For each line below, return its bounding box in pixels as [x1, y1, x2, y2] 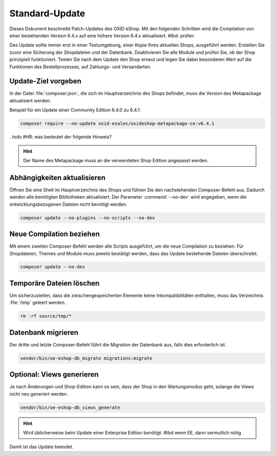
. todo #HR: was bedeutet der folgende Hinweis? [9, 134, 112, 140]
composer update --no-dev [20, 264, 85, 270]
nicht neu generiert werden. [9, 390, 68, 397]
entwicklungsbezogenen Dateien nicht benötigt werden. [9, 201, 128, 207]
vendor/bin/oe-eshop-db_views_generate [20, 404, 120, 410]
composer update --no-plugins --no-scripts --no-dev [20, 215, 155, 221]
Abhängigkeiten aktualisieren [9, 173, 106, 182]
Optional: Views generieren [9, 370, 99, 379]
